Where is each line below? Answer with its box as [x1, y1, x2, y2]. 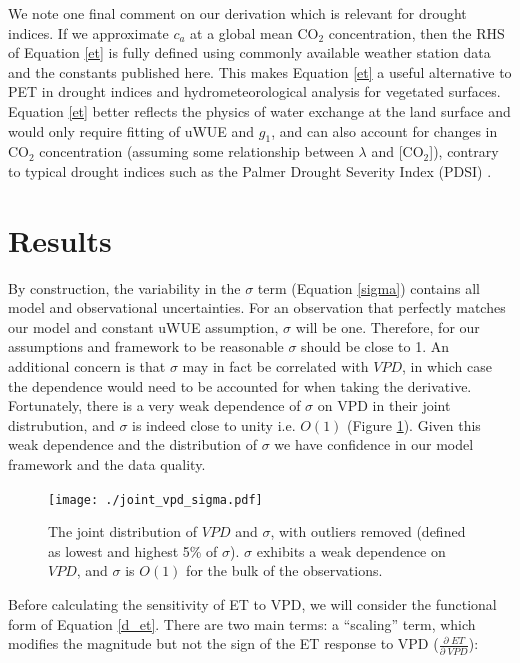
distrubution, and [8, 414, 115, 435]
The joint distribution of [48, 521, 198, 542]
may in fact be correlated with [182, 356, 369, 377]
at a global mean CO [190, 22, 319, 43]
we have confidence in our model [274, 434, 474, 455]
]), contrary [429, 141, 499, 162]
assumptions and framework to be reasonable [8, 336, 284, 357]
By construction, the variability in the [8, 277, 241, 298]
